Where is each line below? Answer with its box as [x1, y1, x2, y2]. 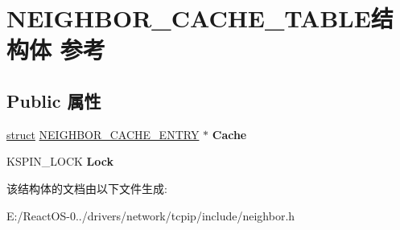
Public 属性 [6, 88, 101, 113]
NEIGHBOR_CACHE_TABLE [6, 2, 371, 35]
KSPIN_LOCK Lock [6, 153, 113, 170]
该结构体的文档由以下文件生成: [6, 179, 167, 196]
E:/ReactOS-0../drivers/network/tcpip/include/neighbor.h [6, 207, 295, 224]
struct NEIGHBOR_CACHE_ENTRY [6, 125, 200, 142]
